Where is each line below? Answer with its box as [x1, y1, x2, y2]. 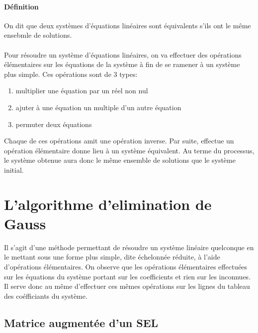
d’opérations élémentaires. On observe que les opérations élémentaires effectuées [4, 262, 248, 272]
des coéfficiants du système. [4, 290, 87, 301]
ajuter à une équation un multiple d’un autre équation [15, 102, 181, 112]
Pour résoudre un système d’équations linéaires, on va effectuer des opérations [4, 49, 242, 60]
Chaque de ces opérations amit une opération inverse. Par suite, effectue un [4, 135, 234, 146]
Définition [4, 1, 39, 11]
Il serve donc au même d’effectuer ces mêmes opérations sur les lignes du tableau [4, 281, 250, 291]
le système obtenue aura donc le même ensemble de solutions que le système [4, 155, 236, 165]
